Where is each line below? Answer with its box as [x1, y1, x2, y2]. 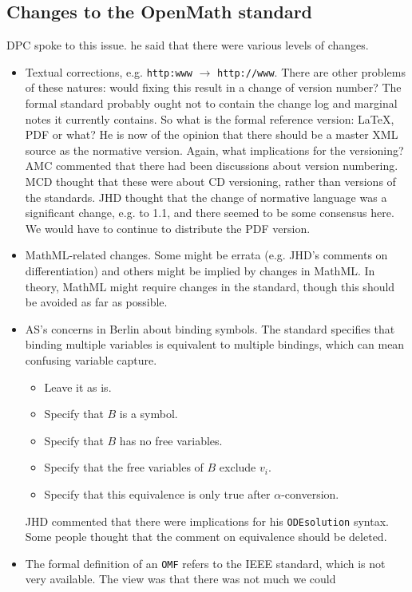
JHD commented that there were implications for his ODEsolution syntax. [25, 512, 389, 529]
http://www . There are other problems [216, 63, 406, 80]
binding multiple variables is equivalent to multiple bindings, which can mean [25, 336, 405, 353]
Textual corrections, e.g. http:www [25, 63, 192, 80]
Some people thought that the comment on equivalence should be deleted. [25, 528, 387, 545]
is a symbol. [119, 405, 178, 422]
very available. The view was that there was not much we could [25, 570, 336, 587]
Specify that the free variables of [44, 459, 204, 476]
